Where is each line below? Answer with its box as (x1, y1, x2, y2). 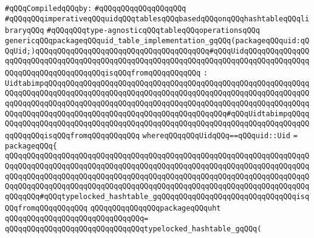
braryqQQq (5, 26, 44, 35)
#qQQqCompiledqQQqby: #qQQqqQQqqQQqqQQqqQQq (5, 4, 186, 13)
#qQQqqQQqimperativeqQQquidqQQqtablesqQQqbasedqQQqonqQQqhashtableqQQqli (5, 14, 310, 23)
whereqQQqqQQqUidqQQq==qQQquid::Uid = (142, 131, 298, 140)
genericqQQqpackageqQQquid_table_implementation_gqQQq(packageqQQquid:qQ (5, 36, 310, 45)
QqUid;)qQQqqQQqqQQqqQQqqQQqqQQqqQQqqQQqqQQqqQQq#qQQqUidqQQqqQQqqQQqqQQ (5, 46, 310, 55)
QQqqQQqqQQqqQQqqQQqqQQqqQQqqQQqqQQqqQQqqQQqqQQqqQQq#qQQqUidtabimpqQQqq (5, 109, 310, 118)
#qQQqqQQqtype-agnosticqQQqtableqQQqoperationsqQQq (47, 26, 260, 35)
